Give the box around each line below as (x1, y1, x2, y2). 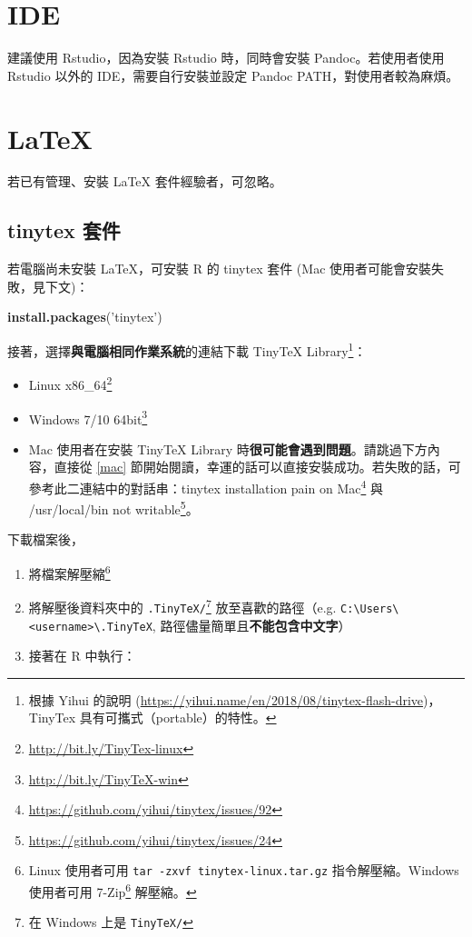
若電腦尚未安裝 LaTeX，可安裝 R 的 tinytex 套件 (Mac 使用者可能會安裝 (7, 259, 432, 278)
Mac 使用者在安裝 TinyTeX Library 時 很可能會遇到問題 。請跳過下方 (28, 439, 428, 458)
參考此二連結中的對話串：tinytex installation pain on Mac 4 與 (28, 475, 383, 497)
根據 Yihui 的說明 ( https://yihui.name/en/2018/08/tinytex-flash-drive (28, 690, 424, 709)
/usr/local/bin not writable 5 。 (28, 497, 199, 518)
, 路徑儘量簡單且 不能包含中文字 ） (152, 615, 351, 634)
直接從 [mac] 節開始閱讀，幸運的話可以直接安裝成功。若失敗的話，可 (54, 457, 461, 476)
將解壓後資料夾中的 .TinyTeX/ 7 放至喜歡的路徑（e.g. (28, 595, 337, 616)
